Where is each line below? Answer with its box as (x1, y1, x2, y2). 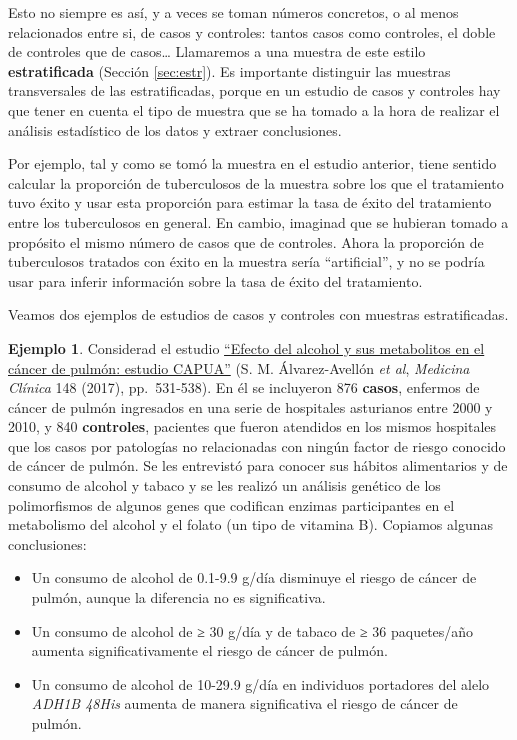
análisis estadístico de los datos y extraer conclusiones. (8, 119, 342, 140)
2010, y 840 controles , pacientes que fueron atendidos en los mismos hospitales (8, 416, 497, 437)
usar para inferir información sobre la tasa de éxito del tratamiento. (8, 270, 423, 291)
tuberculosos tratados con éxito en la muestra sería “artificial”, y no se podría (8, 251, 485, 272)
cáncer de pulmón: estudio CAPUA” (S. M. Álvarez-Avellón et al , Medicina (8, 357, 470, 378)
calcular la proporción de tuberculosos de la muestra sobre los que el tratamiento (8, 172, 504, 193)
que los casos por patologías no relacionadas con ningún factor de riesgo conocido (8, 435, 506, 456)
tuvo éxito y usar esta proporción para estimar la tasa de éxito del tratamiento (8, 192, 492, 213)
